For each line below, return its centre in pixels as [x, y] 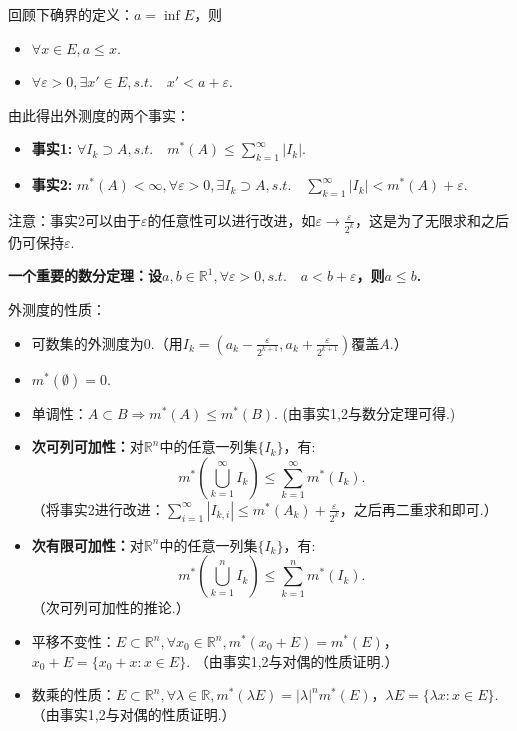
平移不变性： [73, 641]
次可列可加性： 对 [87, 446]
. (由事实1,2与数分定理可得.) [365, 412]
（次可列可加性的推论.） [110, 607]
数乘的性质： [73, 694]
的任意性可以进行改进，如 [231, 219]
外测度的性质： [57, 309]
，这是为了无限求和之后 [431, 219]
